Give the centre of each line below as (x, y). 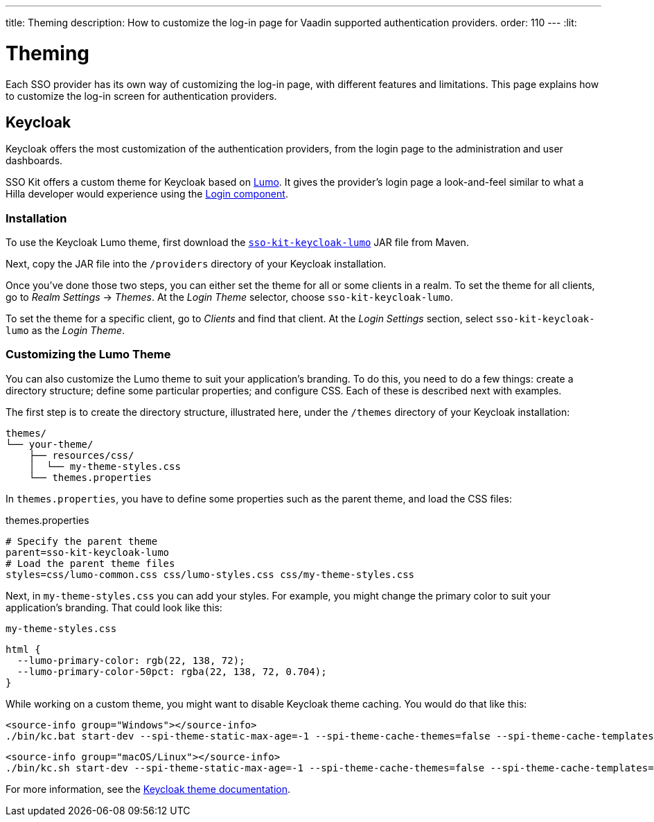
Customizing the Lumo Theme (88, 355)
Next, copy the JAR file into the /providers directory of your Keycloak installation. (196, 264)
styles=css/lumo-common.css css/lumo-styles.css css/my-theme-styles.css (210, 574)
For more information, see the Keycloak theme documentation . (148, 789)
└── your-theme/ (50, 444)
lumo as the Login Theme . (65, 331)
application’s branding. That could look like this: (114, 607)
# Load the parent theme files (90, 563)
